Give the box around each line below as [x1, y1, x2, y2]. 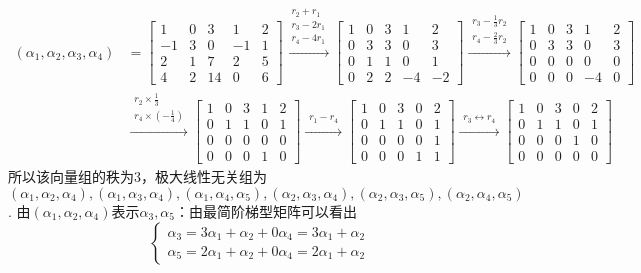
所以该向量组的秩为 [8, 166, 134, 187]
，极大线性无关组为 [141, 166, 267, 187]
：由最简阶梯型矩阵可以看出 [175, 200, 358, 221]
